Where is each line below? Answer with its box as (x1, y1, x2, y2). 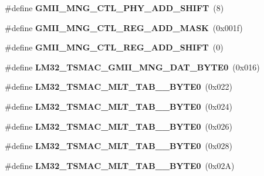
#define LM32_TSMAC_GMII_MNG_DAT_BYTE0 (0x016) (5, 60, 260, 73)
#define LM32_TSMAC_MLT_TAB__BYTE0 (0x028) (5, 140, 232, 152)
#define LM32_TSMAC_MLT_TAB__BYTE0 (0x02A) (5, 159, 235, 171)
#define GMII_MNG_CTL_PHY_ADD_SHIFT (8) (5, 2, 224, 13)
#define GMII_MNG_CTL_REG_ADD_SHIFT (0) (5, 41, 224, 53)
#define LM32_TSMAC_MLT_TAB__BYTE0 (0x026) (5, 120, 232, 132)
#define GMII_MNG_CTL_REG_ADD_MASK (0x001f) (5, 21, 243, 33)
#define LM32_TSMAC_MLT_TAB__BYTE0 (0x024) (5, 100, 232, 112)
